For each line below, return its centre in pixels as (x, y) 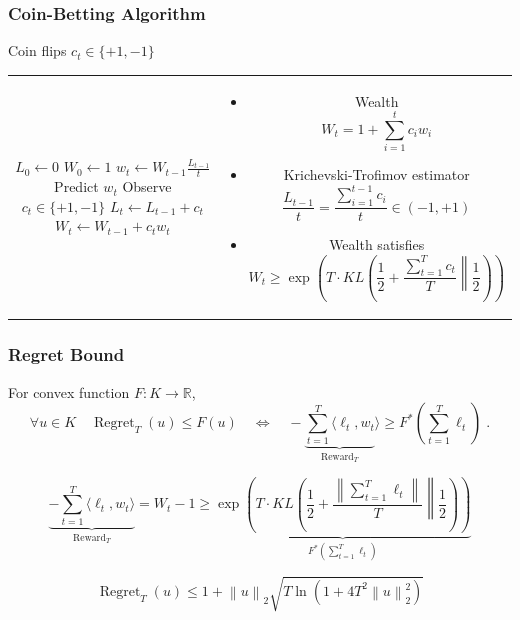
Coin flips (37, 50)
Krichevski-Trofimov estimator (376, 174)
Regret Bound (66, 354)
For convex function (69, 391)
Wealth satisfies (377, 244)
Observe (147, 186)
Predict (76, 186)
